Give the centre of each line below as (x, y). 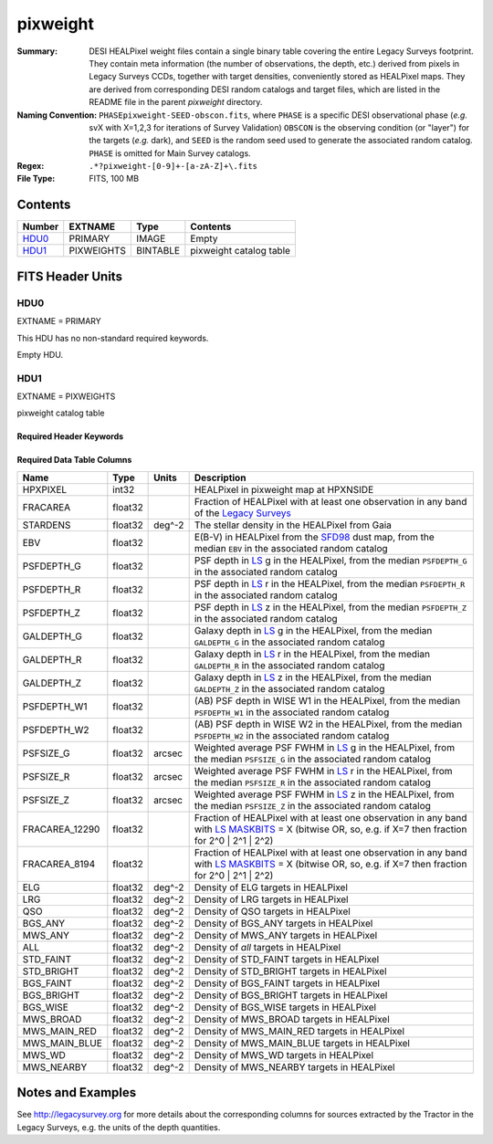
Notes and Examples (77, 1092)
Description (220, 478)
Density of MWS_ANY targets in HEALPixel (286, 935)
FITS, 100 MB (114, 179)
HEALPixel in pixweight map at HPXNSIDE (284, 489)
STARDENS (47, 525)
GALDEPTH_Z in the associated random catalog (289, 688)
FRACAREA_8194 (59, 864)
